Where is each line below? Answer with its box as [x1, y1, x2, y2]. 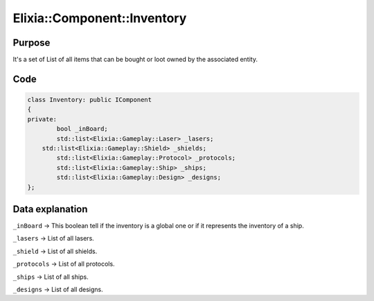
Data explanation [12, 203, 88, 215]
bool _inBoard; [56, 125, 109, 133]
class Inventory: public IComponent [27, 96, 152, 104]
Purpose [12, 37, 51, 49]
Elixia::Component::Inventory [12, 10, 187, 26]
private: [27, 115, 57, 123]
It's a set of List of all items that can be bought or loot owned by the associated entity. [12, 55, 258, 64]
